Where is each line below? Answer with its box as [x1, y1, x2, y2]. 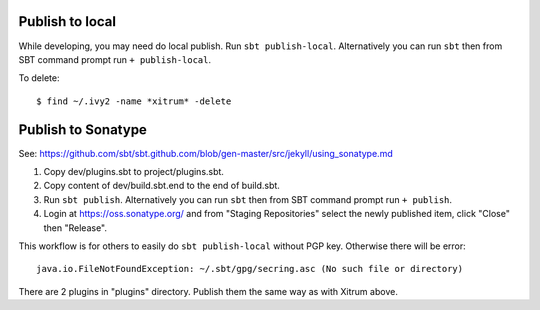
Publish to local [18, 13, 117, 30]
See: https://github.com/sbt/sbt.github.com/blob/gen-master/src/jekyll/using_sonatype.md [18, 147, 394, 159]
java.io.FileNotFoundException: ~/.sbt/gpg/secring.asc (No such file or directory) [36, 263, 464, 275]
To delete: [18, 72, 60, 84]
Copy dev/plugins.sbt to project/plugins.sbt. [43, 165, 225, 177]
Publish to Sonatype [18, 121, 147, 138]
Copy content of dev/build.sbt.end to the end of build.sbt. [43, 180, 280, 192]
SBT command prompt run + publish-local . [18, 53, 212, 65]
